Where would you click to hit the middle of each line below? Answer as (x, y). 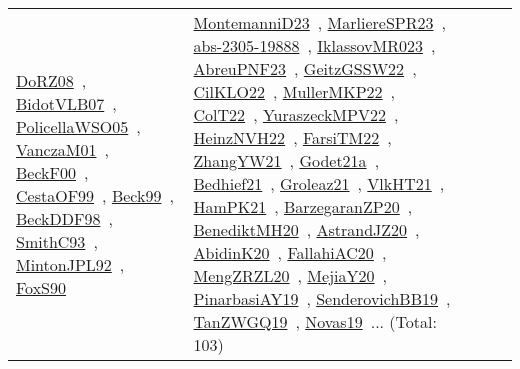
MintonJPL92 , (70, 264)
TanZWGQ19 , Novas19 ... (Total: (315, 321)
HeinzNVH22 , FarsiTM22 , (292, 137)
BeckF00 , (52, 172)
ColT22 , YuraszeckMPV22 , (296, 114)
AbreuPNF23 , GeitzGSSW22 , (305, 68)
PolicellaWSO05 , (78, 126)
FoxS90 (41, 287)
